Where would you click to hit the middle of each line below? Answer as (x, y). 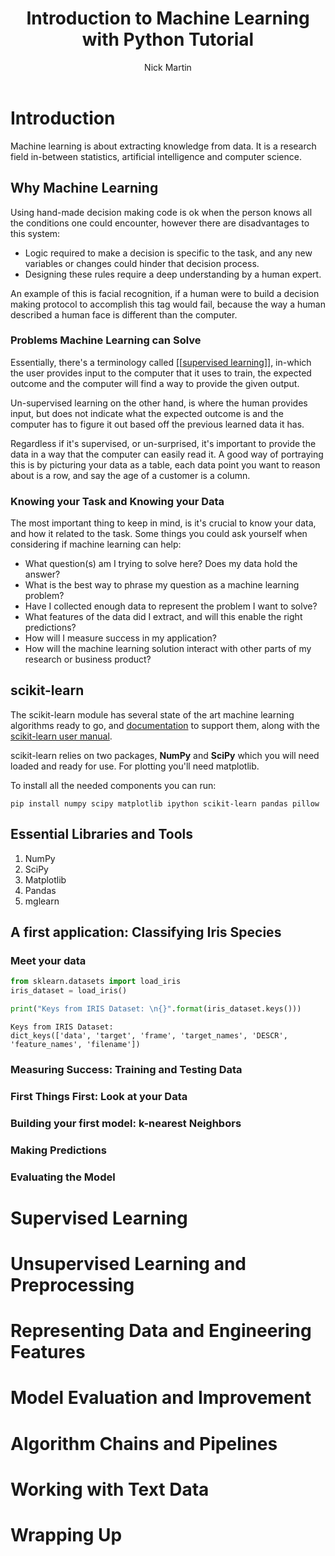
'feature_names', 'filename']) (75, 1045)
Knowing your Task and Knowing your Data (117, 501)
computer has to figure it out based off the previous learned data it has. (157, 424)
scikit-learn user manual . (61, 736)
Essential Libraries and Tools (102, 834)
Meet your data (48, 961)
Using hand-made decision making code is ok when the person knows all (161, 212)
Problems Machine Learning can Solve (106, 340)
